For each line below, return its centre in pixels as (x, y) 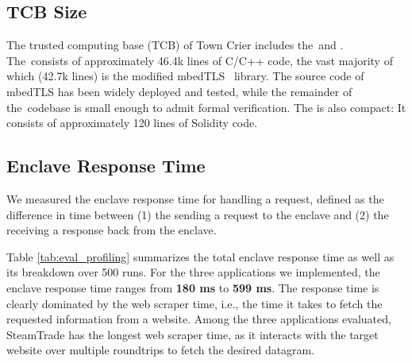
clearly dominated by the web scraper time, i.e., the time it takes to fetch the (194, 303)
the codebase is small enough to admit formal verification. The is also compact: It (206, 107)
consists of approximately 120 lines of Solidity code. (132, 123)
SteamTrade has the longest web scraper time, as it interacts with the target (193, 334)
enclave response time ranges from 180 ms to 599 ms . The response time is (193, 287)
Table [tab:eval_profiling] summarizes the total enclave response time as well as (200, 256)
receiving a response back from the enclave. (112, 230)
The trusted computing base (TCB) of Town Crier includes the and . (175, 45)
